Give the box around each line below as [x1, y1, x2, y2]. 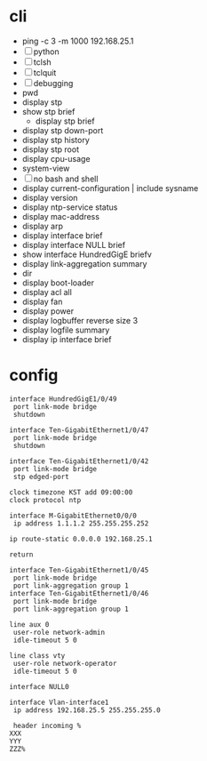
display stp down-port [21, 124, 104, 135]
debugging [33, 77, 74, 88]
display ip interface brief [21, 333, 112, 344]
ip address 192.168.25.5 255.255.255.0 [12, 705, 162, 715]
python [33, 46, 60, 57]
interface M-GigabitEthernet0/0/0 [9, 511, 138, 520]
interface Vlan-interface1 [9, 698, 109, 707]
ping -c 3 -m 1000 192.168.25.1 [21, 36, 134, 46]
